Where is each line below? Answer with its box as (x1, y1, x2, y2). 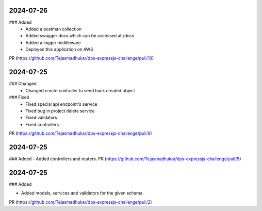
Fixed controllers (25, 121, 59, 127)
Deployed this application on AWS (25, 47, 93, 52)
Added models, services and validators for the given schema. (21, 190, 144, 196)
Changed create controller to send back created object (25, 87, 135, 93)
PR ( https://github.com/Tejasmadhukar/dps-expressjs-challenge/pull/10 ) (9, 55, 154, 61)
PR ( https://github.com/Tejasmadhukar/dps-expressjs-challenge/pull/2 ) (9, 199, 152, 205)
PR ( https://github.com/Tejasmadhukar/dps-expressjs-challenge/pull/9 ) (9, 130, 152, 136)
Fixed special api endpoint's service (25, 101, 98, 107)
